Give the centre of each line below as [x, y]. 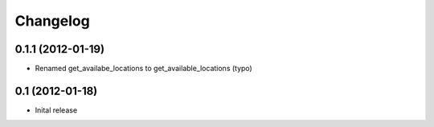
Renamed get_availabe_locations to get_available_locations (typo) [143, 69]
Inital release [56, 110]
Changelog [52, 21]
